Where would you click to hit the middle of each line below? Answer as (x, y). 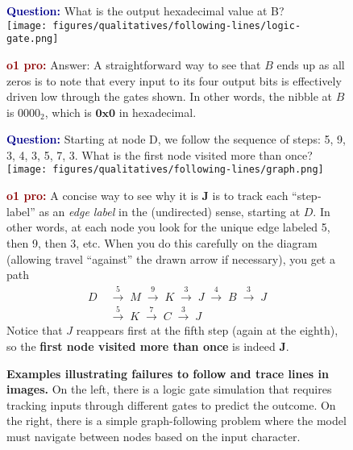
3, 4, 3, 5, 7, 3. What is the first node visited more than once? (160, 154)
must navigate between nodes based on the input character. (154, 436)
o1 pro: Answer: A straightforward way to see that (134, 64)
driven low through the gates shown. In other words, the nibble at (170, 96)
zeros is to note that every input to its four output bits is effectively (174, 80)
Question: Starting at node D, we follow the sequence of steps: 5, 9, (176, 139)
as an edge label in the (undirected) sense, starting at (170, 211)
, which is (68, 112)
